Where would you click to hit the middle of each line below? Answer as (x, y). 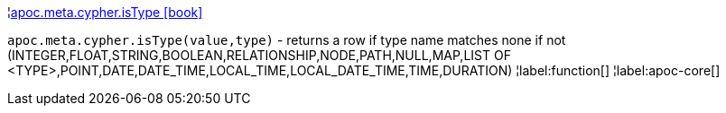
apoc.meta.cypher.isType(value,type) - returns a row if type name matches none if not (287, 40)
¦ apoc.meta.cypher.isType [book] (105, 12)
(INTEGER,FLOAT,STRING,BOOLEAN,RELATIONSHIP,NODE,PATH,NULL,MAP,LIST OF (259, 55)
